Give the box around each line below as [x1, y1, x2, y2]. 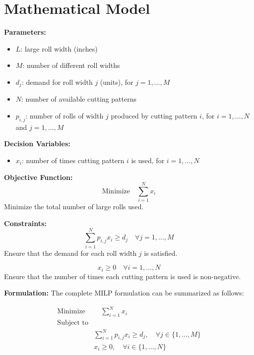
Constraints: [4, 218, 47, 228]
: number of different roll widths [22, 60, 120, 70]
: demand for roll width [21, 76, 93, 87]
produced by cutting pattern [111, 110, 197, 120]
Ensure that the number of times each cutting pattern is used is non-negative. [4, 271, 241, 281]
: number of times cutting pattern [21, 155, 125, 165]
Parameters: [4, 27, 46, 37]
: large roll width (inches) [20, 43, 98, 54]
